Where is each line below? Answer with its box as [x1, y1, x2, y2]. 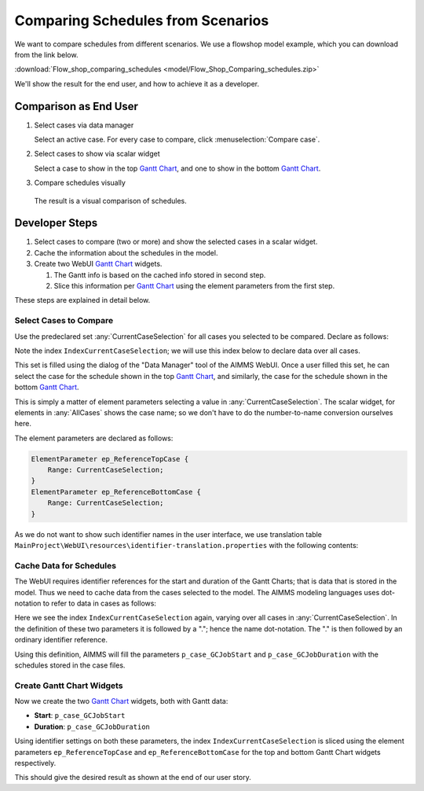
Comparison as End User [14, 99, 139, 113]
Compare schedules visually [34, 178, 126, 188]
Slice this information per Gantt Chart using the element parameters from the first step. [53, 281, 335, 291]
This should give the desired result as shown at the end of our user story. [14, 773, 251, 782]
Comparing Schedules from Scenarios [14, 12, 269, 29]
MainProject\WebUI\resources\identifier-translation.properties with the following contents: [14, 541, 359, 550]
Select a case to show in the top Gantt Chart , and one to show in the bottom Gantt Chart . [34, 164, 321, 173]
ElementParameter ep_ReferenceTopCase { [31, 454, 188, 463]
